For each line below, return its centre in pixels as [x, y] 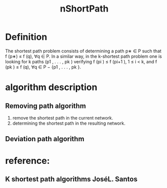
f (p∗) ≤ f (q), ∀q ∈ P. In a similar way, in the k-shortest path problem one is [83, 56]
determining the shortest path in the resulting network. [69, 123]
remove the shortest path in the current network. [63, 118]
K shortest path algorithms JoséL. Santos [71, 179]
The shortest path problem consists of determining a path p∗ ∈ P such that [83, 51]
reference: [28, 161]
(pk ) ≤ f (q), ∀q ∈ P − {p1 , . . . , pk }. [43, 67]
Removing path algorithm [46, 106]
